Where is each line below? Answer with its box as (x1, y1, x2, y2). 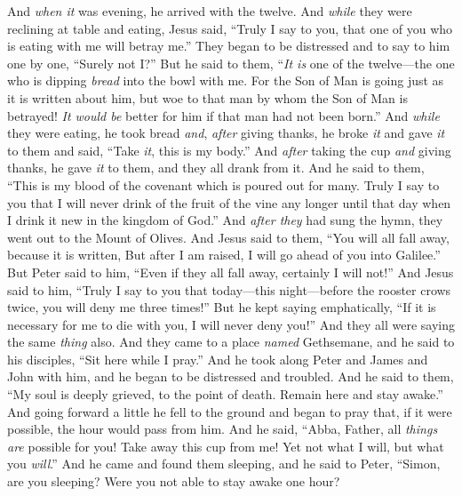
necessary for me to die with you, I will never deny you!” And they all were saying (7, 315, 455, 333)
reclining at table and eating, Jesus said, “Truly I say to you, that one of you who (7, 19, 453, 37)
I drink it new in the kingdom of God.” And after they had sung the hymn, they (7, 211, 443, 229)
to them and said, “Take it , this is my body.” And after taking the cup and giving (7, 140, 451, 159)
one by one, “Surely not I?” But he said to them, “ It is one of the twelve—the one (7, 53, 455, 72)
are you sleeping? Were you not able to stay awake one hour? (7, 472, 340, 491)
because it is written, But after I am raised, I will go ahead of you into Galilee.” (7, 245, 441, 264)
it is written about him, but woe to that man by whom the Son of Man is (7, 88, 408, 107)
